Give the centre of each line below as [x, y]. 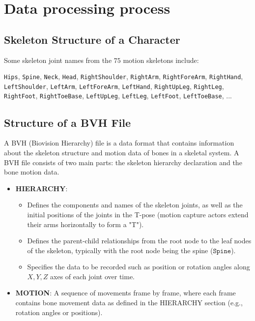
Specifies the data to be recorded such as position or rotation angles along [139, 267]
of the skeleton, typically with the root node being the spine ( [120, 250]
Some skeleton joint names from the [58, 60]
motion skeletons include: [161, 60]
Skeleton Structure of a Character [92, 39]
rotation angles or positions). [59, 312]
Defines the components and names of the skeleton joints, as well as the [135, 205]
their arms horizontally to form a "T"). [85, 224]
